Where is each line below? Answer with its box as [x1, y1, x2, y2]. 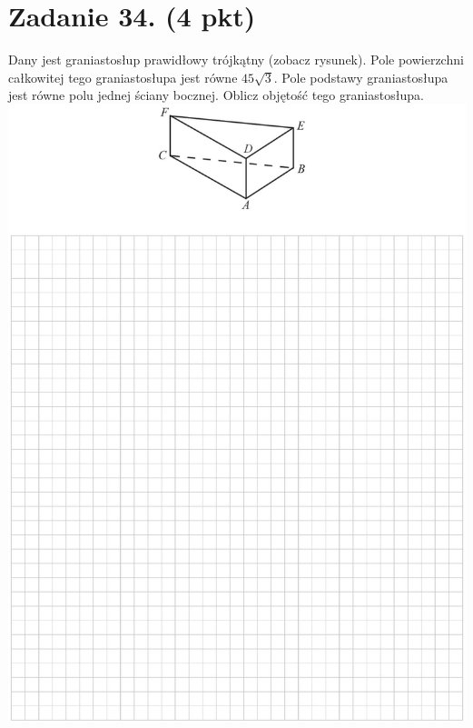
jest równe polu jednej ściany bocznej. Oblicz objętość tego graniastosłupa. [8, 85, 424, 105]
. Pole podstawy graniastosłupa [273, 67, 448, 86]
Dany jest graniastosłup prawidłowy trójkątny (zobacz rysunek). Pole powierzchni [8, 50, 464, 69]
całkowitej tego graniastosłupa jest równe [8, 67, 238, 86]
